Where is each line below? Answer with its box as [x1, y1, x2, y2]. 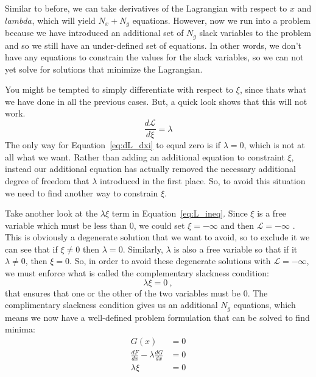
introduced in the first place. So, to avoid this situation [100, 174, 306, 187]
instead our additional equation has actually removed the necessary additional [5, 162, 297, 175]
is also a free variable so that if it [174, 242, 298, 255]
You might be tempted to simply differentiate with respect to [5, 83, 234, 96]
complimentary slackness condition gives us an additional [5, 298, 218, 311]
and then [220, 218, 254, 231]
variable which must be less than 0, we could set [5, 218, 185, 231]
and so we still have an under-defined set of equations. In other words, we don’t [5, 38, 301, 51]
